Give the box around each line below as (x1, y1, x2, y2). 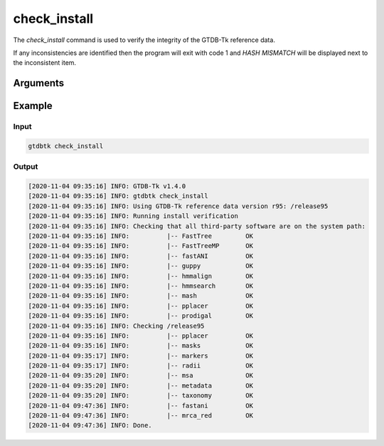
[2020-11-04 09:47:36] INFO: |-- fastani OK (28, 401, 254, 410)
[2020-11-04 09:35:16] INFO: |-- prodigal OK (28, 312, 254, 320)
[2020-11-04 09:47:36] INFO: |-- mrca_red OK (28, 412, 254, 420)
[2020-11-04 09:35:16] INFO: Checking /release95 (28, 321, 205, 330)
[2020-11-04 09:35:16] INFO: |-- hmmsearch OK (28, 281, 254, 290)
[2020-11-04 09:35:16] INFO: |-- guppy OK (28, 262, 254, 270)
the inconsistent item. (13, 58, 77, 67)
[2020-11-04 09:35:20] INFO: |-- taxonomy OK (28, 392, 254, 400)
